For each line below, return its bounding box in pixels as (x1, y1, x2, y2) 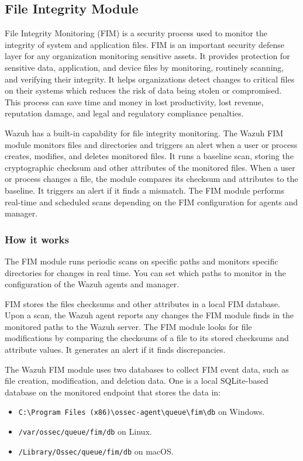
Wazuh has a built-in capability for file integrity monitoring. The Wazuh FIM (5, 126, 284, 139)
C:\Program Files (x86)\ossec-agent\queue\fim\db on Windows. (18, 405, 265, 418)
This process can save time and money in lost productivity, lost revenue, (5, 95, 264, 108)
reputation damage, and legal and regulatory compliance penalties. (5, 107, 244, 119)
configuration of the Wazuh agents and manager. (5, 278, 180, 290)
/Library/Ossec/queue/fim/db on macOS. (18, 445, 174, 457)
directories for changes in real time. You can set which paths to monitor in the (5, 266, 286, 278)
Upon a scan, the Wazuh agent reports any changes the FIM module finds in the (5, 309, 294, 321)
